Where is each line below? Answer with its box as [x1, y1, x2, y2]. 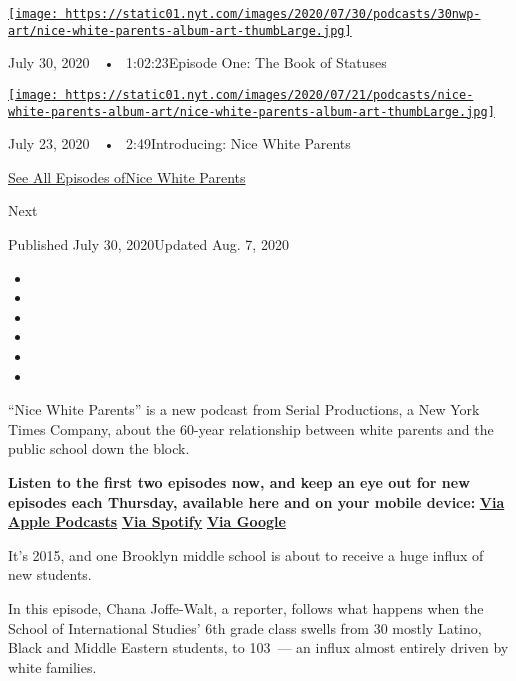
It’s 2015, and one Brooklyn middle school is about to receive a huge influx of [8, 544, 484, 565]
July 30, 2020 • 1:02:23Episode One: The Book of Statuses [8, 52, 387, 73]
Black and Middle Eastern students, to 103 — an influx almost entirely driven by [8, 637, 509, 658]
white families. [8, 656, 97, 677]
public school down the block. [8, 438, 190, 459]
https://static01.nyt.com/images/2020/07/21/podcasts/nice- [65, 87, 474, 102]
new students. [8, 564, 92, 585]
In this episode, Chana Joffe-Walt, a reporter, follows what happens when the [8, 597, 484, 618]
